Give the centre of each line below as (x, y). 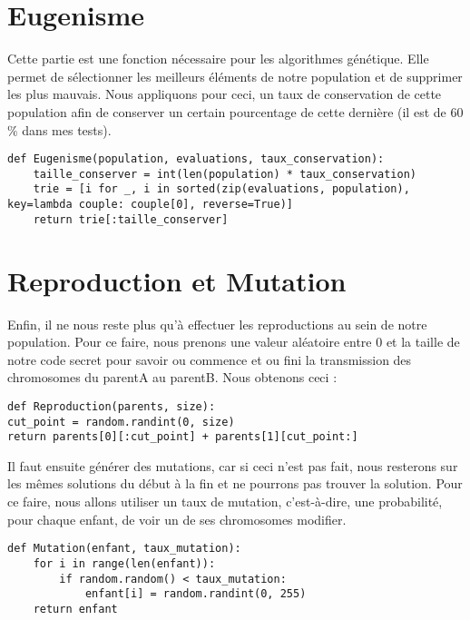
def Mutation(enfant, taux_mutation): (124, 549)
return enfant (75, 609)
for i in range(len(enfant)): (124, 563)
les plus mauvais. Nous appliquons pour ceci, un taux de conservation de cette (225, 94)
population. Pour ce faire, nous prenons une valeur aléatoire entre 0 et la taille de (234, 342)
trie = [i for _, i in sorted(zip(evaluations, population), (221, 189)
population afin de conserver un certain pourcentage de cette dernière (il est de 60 (235, 111)
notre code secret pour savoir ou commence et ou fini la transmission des (210, 359)
